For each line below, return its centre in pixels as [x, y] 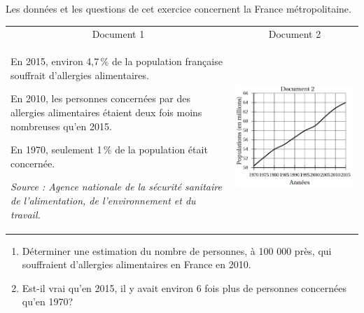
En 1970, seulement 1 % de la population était [109, 149]
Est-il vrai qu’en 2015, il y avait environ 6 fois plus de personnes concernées [184, 287]
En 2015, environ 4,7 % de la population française [117, 61]
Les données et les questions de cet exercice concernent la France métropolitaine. [178, 8]
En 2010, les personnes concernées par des [100, 98]
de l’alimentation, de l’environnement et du [103, 200]
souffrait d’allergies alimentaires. [80, 75]
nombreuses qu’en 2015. [61, 126]
